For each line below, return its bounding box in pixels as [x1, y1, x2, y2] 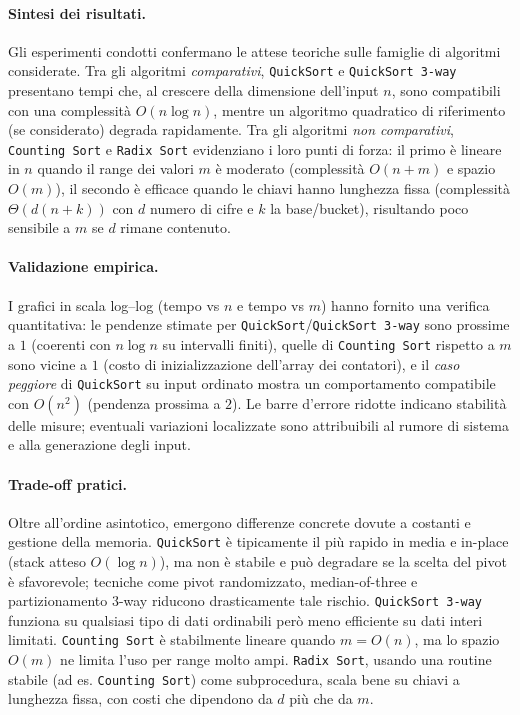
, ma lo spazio [414, 629, 500, 650]
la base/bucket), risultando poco [270, 197, 469, 218]
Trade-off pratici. [8, 473, 128, 494]
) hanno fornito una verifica [321, 294, 490, 315]
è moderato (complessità [215, 158, 365, 179]
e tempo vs [237, 294, 305, 315]
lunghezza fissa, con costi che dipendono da [8, 688, 273, 709]
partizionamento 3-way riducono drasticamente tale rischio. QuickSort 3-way [8, 590, 483, 611]
